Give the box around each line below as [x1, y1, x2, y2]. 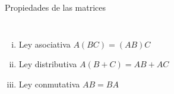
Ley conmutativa [18, 77, 80, 90]
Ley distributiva [18, 58, 77, 70]
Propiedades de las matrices [5, 1, 106, 13]
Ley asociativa [18, 37, 71, 50]
